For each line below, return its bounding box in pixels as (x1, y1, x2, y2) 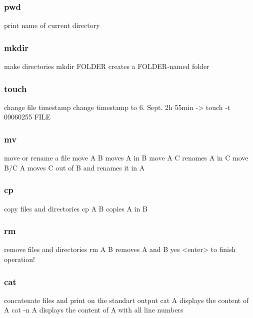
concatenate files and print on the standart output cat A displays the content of (4, 294, 249, 305)
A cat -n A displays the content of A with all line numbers (4, 304, 183, 315)
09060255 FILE (4, 111, 51, 122)
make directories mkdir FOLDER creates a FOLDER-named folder (4, 61, 209, 71)
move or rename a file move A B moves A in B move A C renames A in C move (4, 152, 248, 163)
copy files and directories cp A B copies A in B (4, 203, 147, 213)
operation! (4, 254, 35, 264)
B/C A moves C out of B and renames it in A (4, 162, 145, 172)
